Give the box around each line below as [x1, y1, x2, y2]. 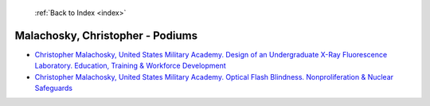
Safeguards [34, 84, 73, 93]
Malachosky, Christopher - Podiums [14, 29, 198, 42]
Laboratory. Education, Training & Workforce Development [34, 61, 226, 71]
